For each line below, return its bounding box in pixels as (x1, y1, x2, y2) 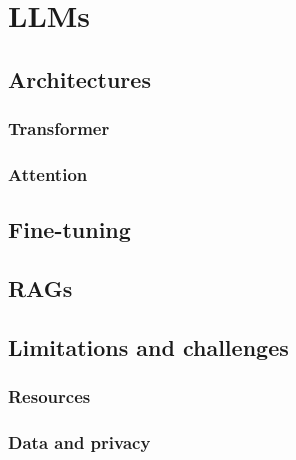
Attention (8, 161, 88, 186)
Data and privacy (8, 429, 151, 454)
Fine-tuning (8, 214, 131, 245)
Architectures (8, 63, 151, 94)
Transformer (8, 116, 110, 141)
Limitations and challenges (8, 331, 289, 362)
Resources (8, 384, 91, 409)
